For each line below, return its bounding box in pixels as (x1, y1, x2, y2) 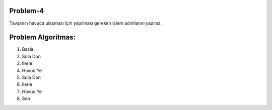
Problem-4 (9, 7, 44, 15)
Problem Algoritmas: (9, 33, 76, 42)
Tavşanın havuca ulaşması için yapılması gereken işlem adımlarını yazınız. (9, 20, 162, 26)
